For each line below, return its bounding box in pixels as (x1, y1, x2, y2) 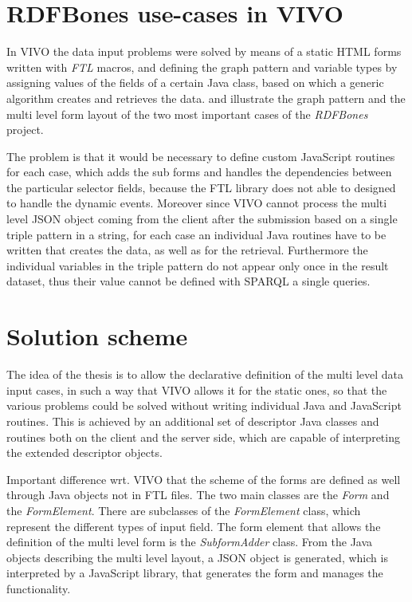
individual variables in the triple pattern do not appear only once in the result (6, 257, 389, 273)
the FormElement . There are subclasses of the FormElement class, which (6, 502, 361, 518)
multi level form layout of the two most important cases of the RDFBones (6, 105, 368, 122)
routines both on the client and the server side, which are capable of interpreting (6, 428, 400, 445)
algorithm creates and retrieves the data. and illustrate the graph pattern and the (6, 89, 406, 106)
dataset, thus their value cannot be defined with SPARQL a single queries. (6, 273, 371, 289)
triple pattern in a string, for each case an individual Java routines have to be (6, 226, 386, 242)
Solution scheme (6, 320, 188, 352)
